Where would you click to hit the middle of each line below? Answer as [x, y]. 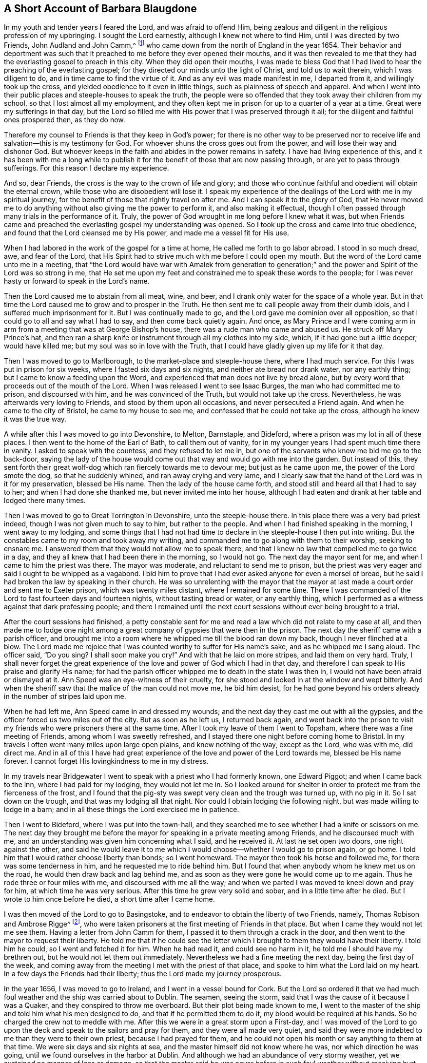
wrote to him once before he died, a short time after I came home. [109, 899]
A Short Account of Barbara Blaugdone [100, 9]
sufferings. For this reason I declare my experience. [87, 168]
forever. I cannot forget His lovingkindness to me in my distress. [106, 761]
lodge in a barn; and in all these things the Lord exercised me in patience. [122, 810]
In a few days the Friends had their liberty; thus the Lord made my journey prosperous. [143, 973]
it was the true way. [35, 419]
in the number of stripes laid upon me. [65, 696]
